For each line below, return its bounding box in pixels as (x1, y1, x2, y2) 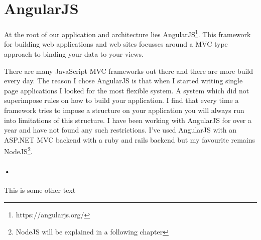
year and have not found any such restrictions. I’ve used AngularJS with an (4, 125, 237, 135)
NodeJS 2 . (4, 145, 33, 156)
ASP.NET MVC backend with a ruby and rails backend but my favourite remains (4, 134, 255, 145)
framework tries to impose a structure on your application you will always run (4, 104, 244, 115)
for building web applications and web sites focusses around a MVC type (4, 39, 228, 49)
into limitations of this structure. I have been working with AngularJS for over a (4, 114, 252, 125)
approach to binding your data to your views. (4, 48, 144, 59)
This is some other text (4, 185, 76, 195)
